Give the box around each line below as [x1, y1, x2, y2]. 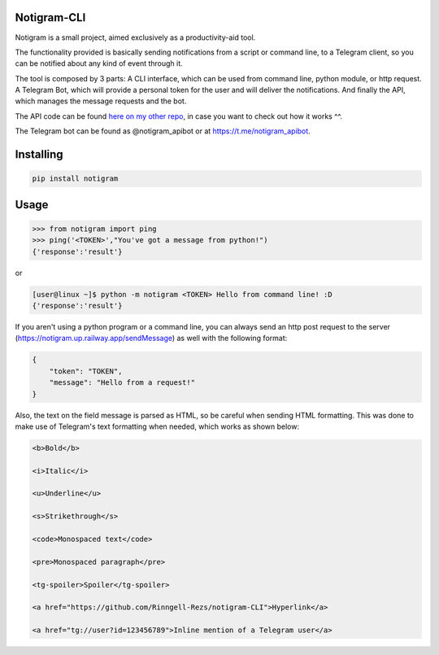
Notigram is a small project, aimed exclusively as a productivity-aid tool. [15, 33, 256, 42]
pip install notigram [32, 174, 119, 183]
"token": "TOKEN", [49, 366, 123, 376]
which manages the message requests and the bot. [15, 96, 187, 106]
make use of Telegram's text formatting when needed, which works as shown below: [15, 421, 300, 431]
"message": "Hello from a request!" [49, 378, 195, 387]
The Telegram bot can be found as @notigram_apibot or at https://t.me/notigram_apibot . [15, 126, 311, 136]
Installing [15, 147, 64, 162]
